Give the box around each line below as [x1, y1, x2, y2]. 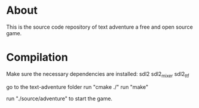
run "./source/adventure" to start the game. [6, 95, 112, 102]
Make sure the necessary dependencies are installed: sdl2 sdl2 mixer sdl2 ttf [6, 70, 189, 79]
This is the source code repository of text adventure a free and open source [6, 23, 193, 30]
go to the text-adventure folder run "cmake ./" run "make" [6, 83, 149, 90]
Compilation [6, 51, 68, 64]
